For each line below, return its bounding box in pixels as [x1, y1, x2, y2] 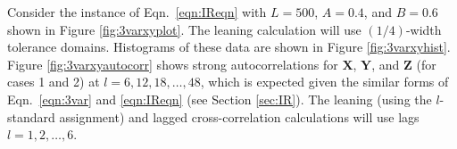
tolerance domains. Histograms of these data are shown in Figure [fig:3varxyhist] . [7, 37, 451, 56]
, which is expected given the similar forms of [200, 72, 449, 91]
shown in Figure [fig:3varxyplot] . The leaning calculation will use [7, 20, 361, 38]
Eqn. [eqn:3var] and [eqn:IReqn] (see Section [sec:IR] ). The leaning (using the [7, 89, 432, 108]
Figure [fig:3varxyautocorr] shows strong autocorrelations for [7, 54, 338, 73]
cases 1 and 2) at [7, 72, 100, 91]
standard [7, 107, 55, 126]
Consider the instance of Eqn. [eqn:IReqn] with [7, 3, 267, 21]
